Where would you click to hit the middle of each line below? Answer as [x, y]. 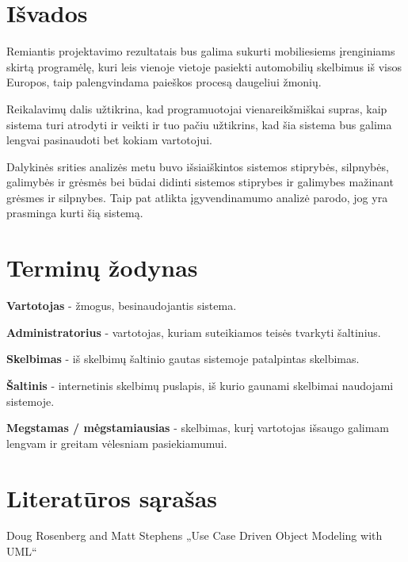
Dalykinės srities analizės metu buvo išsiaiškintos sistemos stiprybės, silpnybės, [198, 166]
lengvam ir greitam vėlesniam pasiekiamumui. [117, 443]
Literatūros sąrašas [112, 497]
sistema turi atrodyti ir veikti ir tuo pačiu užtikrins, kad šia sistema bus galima [199, 124]
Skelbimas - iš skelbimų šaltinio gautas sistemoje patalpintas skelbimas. [183, 359]
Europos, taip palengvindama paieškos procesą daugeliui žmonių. [164, 82]
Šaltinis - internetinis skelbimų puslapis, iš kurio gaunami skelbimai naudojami [200, 385]
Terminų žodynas [102, 268]
